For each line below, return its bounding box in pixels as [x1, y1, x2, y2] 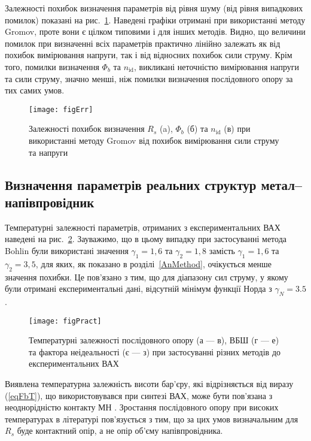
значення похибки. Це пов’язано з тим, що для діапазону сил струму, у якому [5, 270, 288, 283]
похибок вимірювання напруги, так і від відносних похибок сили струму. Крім [5, 49, 292, 61]
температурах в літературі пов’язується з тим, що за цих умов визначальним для [5, 412, 298, 425]
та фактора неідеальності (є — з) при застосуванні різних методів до [29, 345, 280, 358]
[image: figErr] [29, 105, 93, 114]
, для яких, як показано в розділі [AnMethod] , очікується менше [35, 257, 272, 270]
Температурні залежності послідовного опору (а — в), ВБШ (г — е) [29, 334, 279, 346]
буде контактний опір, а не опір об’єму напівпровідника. [17, 424, 223, 437]
